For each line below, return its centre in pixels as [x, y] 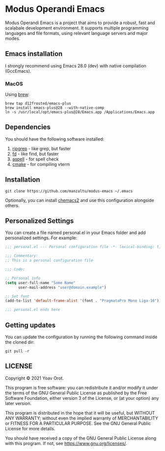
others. [12, 205]
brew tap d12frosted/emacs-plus [38, 104]
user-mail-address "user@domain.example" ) [62, 287]
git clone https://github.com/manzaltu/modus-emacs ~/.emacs [69, 191]
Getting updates [30, 325]
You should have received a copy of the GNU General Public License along [81, 438]
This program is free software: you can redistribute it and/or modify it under [82, 387]
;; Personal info [23, 278]
